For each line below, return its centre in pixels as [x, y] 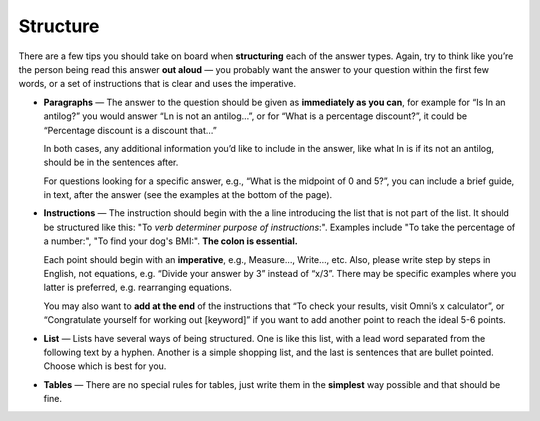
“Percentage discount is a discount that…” [130, 130]
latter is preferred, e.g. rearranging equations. [137, 287]
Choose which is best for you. [105, 366]
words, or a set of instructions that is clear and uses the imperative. [157, 84]
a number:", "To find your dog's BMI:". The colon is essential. [171, 241]
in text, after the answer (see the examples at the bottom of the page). [188, 195]
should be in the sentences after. [111, 162]
